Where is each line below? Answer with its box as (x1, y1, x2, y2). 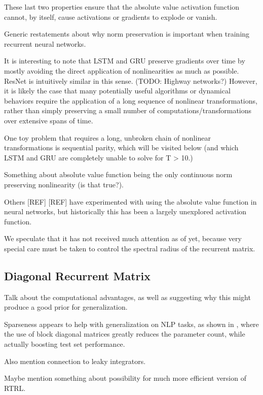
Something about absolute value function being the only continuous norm (4, 169, 233, 180)
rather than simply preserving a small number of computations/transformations (4, 105, 252, 116)
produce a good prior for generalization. (4, 302, 128, 312)
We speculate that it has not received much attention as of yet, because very (4, 233, 242, 244)
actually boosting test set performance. (4, 339, 125, 349)
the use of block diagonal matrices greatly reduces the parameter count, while (4, 328, 245, 339)
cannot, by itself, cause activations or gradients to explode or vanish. (4, 11, 217, 22)
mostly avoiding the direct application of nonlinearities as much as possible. (4, 65, 239, 76)
